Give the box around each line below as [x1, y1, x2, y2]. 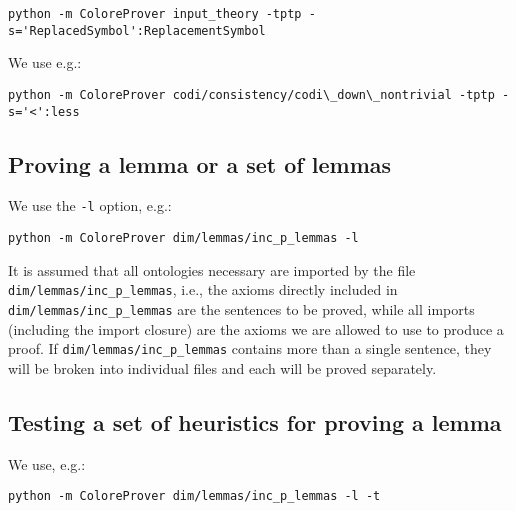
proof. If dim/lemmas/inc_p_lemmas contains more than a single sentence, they [8, 338, 492, 359]
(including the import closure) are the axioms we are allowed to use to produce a [8, 318, 504, 339]
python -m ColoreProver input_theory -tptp [8, 7, 302, 21]
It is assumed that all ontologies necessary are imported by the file [8, 259, 416, 280]
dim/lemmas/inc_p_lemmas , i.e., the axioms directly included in [8, 279, 398, 300]
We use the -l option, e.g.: [8, 195, 172, 216]
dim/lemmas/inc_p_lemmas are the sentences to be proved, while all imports [8, 298, 475, 319]
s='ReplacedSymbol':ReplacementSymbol [8, 23, 266, 38]
